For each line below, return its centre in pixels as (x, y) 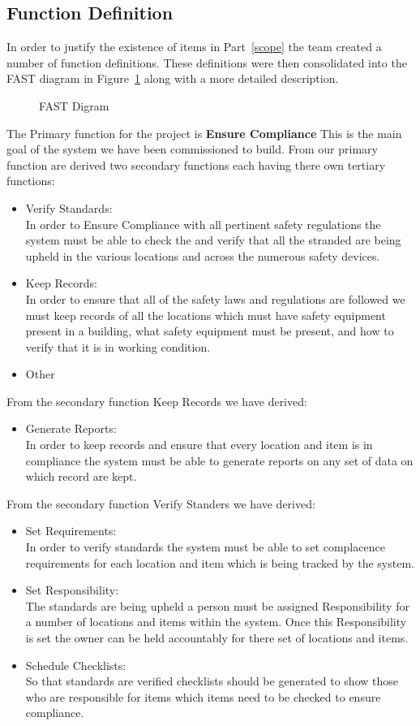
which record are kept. (81, 476)
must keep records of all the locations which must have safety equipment (206, 315)
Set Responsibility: (72, 590)
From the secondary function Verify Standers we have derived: (161, 503)
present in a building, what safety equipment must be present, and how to (210, 331)
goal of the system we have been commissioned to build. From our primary (192, 149)
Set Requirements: (71, 531)
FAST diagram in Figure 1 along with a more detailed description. (173, 78)
